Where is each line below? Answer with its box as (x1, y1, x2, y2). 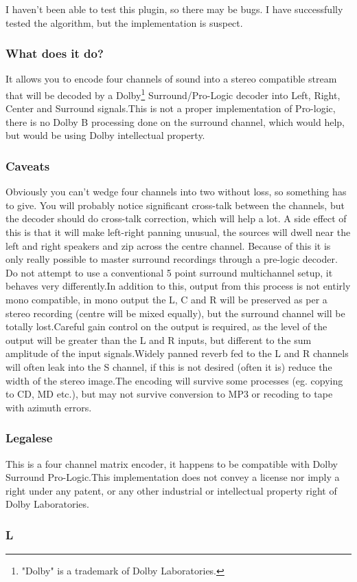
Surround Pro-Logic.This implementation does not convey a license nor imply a (5, 470, 340, 484)
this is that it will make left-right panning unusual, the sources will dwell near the (5, 225, 351, 239)
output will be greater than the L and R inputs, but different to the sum (5, 332, 312, 347)
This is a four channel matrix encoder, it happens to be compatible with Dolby (5, 456, 338, 471)
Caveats (5, 157, 50, 174)
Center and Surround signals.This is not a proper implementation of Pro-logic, (5, 101, 336, 116)
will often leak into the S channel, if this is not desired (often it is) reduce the (5, 359, 332, 374)
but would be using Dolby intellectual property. (5, 128, 205, 142)
